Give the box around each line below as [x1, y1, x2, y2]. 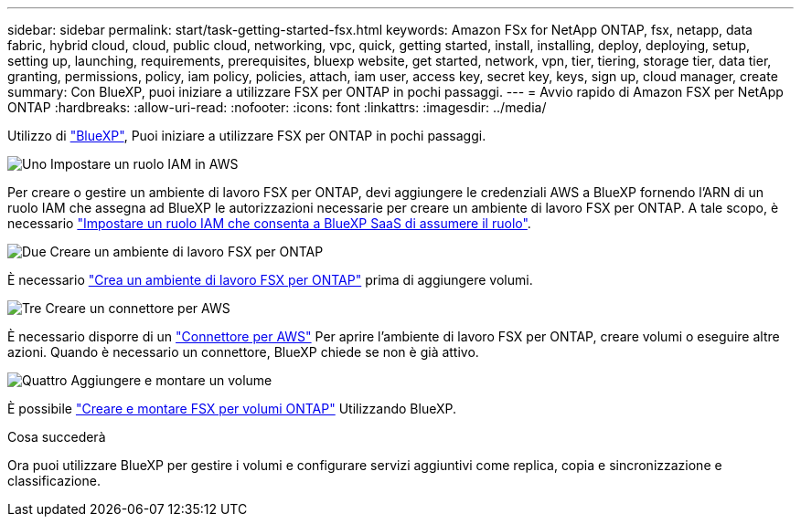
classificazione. [7, 473, 101, 488]
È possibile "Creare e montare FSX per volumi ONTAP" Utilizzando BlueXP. [7, 401, 456, 416]
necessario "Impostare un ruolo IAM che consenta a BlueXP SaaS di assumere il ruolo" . [7, 215, 531, 231]
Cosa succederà [7, 429, 106, 445]
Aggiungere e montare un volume [70, 372, 272, 388]
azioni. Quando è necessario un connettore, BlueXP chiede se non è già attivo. [7, 344, 479, 360]
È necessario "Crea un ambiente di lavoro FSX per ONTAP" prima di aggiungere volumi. [7, 272, 533, 288]
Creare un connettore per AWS [45, 300, 230, 316]
